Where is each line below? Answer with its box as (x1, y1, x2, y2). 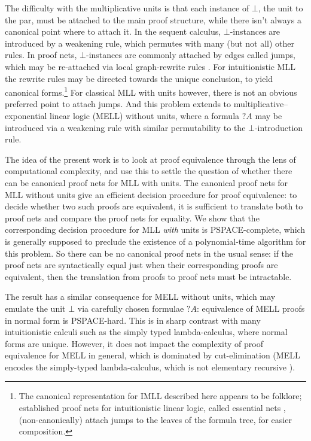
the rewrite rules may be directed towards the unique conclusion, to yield (5, 72, 273, 84)
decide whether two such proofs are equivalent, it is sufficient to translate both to (5, 200, 303, 212)
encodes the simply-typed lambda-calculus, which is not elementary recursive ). (5, 360, 295, 373)
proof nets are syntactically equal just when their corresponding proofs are (5, 258, 278, 271)
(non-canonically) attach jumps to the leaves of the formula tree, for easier (19, 413, 292, 425)
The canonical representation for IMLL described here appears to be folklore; (19, 390, 302, 402)
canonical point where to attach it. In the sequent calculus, (5, 25, 221, 38)
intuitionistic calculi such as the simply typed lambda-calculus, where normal (5, 326, 288, 338)
